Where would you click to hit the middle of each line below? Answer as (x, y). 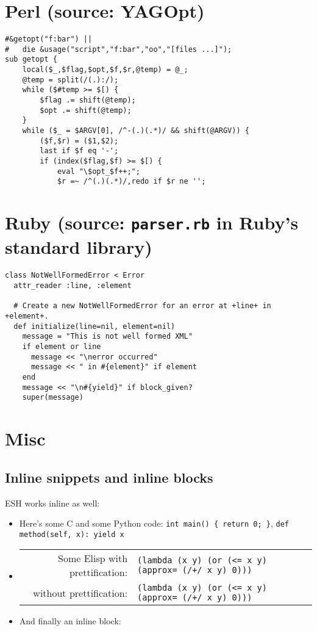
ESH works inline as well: (52, 503)
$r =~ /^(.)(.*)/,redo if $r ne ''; (131, 182)
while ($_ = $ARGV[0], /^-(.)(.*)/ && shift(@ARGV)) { (136, 131)
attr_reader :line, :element (73, 286)
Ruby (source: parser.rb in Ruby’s (152, 222)
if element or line (62, 347)
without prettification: (80, 593)
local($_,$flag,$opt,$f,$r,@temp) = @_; (105, 70)
